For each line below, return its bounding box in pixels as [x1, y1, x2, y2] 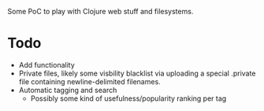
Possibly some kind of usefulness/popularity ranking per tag [30, 94, 227, 103]
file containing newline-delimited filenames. [18, 76, 161, 86]
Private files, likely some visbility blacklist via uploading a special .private [18, 68, 256, 78]
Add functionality [18, 60, 76, 69]
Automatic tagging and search [18, 85, 117, 94]
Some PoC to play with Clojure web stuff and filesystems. [7, 7, 194, 16]
